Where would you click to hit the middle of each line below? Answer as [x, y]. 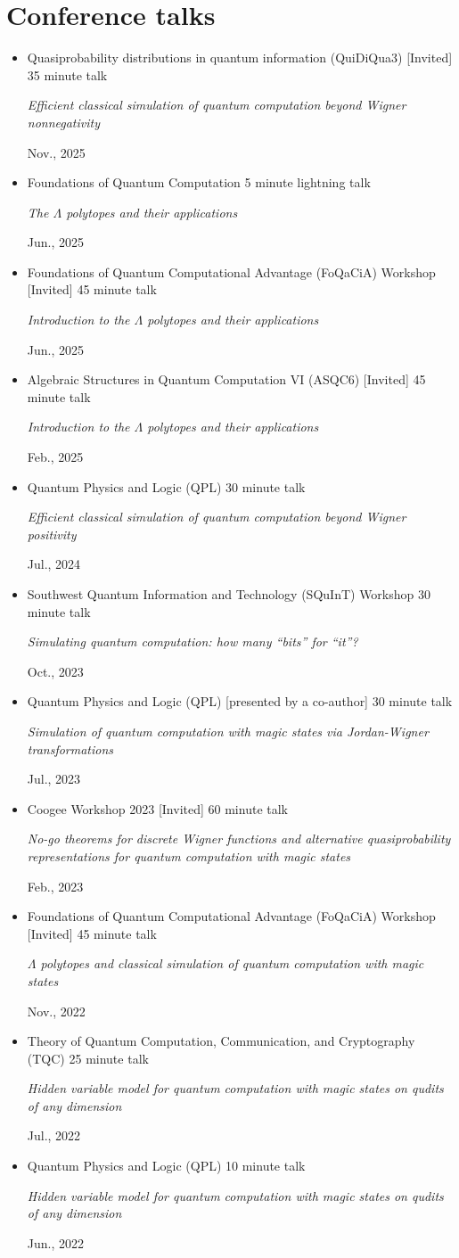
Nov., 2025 [56, 152]
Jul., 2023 [54, 779]
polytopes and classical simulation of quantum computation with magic [232, 963]
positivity [52, 534]
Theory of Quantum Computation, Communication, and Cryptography [221, 1041]
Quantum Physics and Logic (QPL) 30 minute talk [166, 486]
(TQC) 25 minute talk [88, 1058]
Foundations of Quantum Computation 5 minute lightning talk [199, 182]
